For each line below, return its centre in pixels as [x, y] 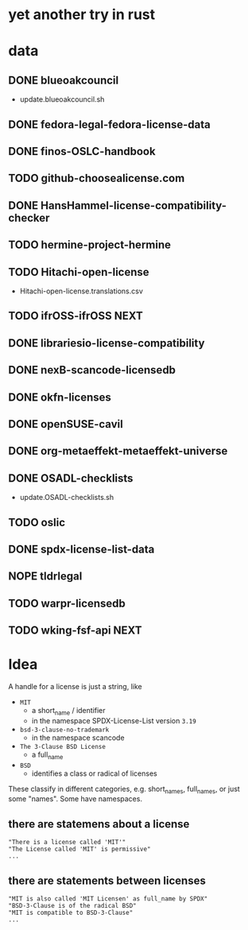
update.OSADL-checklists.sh [67, 498]
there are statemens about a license [99, 824]
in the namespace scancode [78, 738]
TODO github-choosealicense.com [97, 178]
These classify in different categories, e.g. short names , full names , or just [124, 790]
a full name [47, 755]
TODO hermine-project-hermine [90, 245]
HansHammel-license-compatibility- [134, 205]
